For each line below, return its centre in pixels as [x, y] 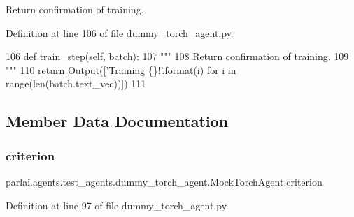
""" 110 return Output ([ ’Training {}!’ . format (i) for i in [121, 69]
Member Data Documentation [117, 121]
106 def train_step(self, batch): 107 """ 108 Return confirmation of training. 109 [177, 56]
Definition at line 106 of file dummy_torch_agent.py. [120, 32]
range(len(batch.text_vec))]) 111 [76, 83]
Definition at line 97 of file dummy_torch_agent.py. [117, 205]
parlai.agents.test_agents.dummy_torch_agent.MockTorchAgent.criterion [164, 181]
